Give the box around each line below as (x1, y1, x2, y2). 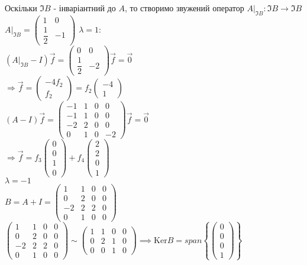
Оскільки (5, 2, 37, 14)
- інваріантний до (53, 2, 116, 14)
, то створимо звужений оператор (124, 2, 244, 14)
